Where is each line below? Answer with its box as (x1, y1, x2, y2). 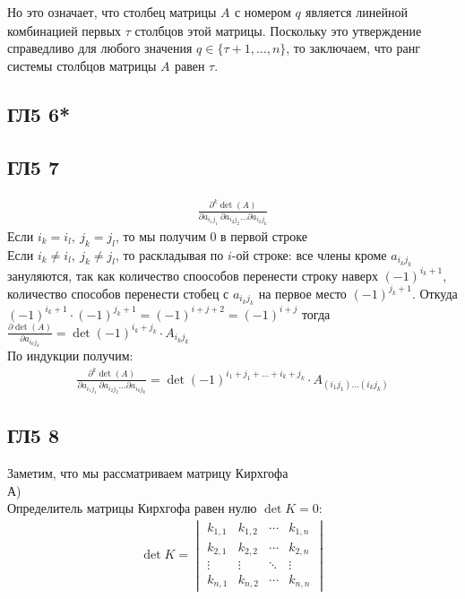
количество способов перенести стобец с (7, 283, 229, 302)
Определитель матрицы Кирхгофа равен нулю (7, 499, 257, 517)
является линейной (306, 3, 408, 21)
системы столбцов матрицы (7, 56, 157, 74)
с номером (234, 3, 291, 21)
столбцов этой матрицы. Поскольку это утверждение (134, 21, 422, 39)
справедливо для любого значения (7, 39, 193, 57)
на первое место (258, 283, 347, 302)
